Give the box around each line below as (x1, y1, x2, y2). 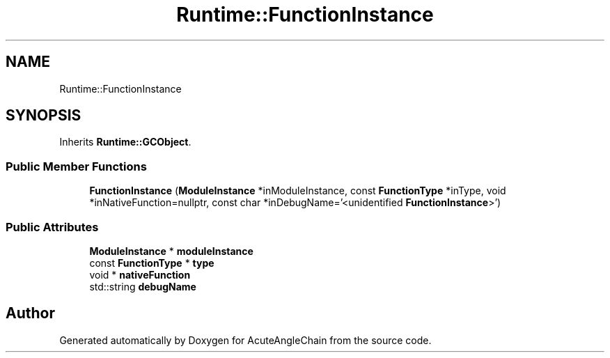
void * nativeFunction (89, 268, 191, 281)
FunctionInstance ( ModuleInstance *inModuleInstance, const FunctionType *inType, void (89, 185, 506, 197)
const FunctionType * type (89, 256, 214, 269)
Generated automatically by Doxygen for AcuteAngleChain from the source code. (59, 334, 432, 346)
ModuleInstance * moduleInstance (89, 244, 253, 257)
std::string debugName (89, 280, 196, 293)
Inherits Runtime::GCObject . (59, 136, 191, 148)
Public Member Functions (6, 159, 147, 173)
